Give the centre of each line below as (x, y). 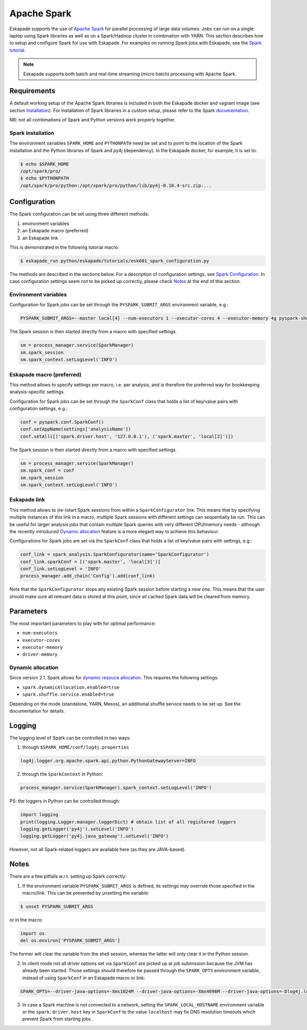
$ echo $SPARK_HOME (45, 164)
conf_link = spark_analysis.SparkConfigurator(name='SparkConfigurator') (115, 554)
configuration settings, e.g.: (38, 409)
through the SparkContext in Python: (63, 774)
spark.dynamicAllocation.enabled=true (71, 687)
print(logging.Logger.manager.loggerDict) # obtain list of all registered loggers (128, 822)
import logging (39, 815)
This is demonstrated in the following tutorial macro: (64, 247)
